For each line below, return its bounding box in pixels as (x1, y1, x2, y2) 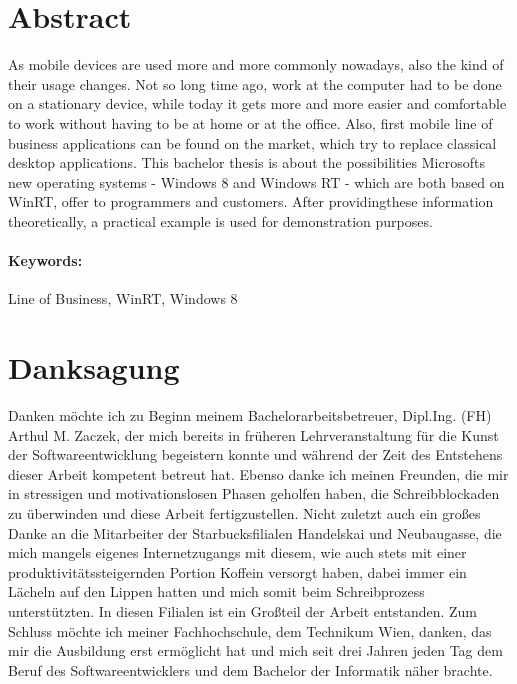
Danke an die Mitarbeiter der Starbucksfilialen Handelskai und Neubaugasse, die (8, 522, 502, 543)
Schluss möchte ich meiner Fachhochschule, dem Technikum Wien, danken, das (8, 620, 492, 641)
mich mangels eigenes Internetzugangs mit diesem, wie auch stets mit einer (8, 542, 467, 563)
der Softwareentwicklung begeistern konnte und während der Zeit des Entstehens (8, 444, 503, 465)
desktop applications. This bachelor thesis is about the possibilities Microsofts (8, 152, 485, 173)
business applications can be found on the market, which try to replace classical (8, 132, 497, 153)
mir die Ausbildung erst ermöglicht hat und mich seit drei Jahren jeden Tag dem (8, 640, 503, 661)
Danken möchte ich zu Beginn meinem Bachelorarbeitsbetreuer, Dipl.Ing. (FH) (8, 404, 492, 425)
